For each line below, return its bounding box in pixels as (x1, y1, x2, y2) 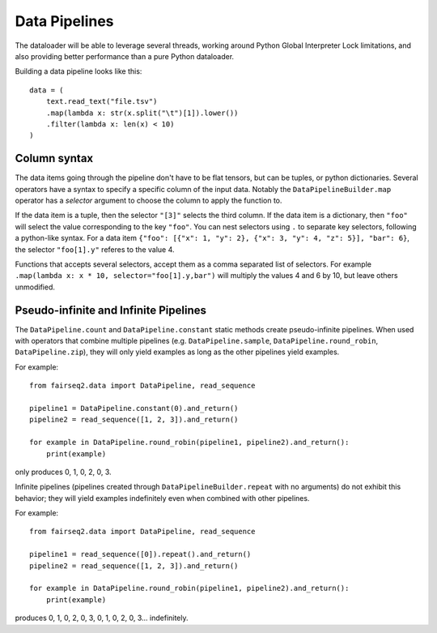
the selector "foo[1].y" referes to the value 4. (15, 244, 175, 254)
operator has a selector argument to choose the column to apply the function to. (15, 195, 282, 205)
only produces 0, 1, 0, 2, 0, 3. (15, 467, 112, 477)
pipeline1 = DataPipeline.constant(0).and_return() (29, 404, 239, 413)
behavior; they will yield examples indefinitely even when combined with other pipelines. (15, 493, 310, 503)
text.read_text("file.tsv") (45, 97, 158, 106)
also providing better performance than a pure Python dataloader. (15, 51, 235, 61)
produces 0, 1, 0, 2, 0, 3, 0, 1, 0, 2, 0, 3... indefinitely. (15, 613, 189, 623)
